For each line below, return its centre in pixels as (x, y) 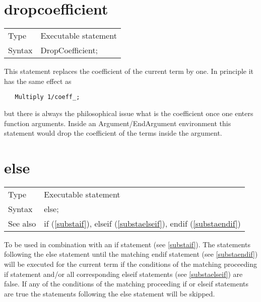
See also (22, 223)
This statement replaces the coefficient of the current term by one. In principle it (129, 71)
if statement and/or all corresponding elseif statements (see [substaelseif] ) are (123, 274)
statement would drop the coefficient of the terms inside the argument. (113, 133)
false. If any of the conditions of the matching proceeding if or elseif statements (126, 284)
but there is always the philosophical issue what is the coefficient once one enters (129, 113)
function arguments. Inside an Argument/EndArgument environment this (118, 123)
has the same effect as (38, 81)
